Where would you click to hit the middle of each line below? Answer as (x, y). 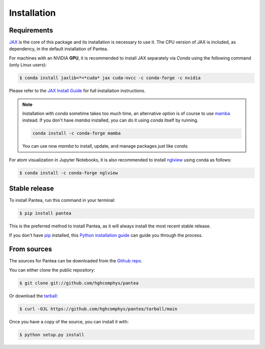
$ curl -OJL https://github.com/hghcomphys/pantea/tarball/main (98, 309)
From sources (31, 249)
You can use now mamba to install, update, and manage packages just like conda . (106, 146)
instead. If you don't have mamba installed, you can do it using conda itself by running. (110, 120)
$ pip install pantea (45, 213)
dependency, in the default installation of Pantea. (59, 49)
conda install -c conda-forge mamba (77, 133)
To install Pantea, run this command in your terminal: (62, 200)
